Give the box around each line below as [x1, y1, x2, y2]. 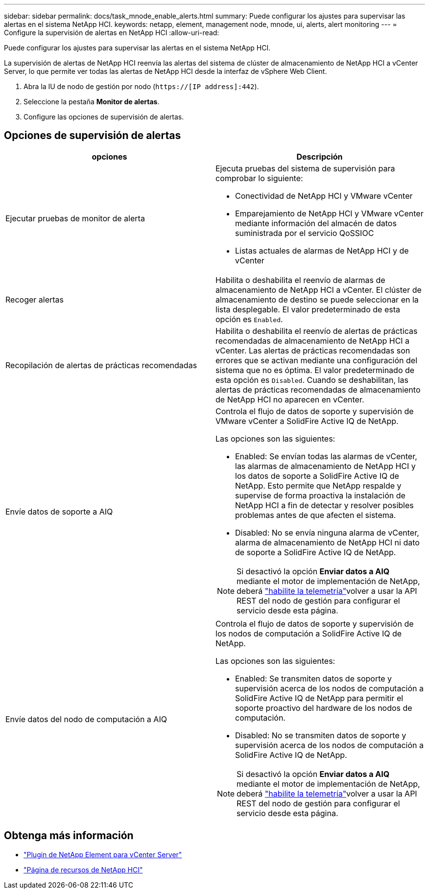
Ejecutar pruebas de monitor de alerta [5, 213, 145, 223]
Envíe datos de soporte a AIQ [5, 506, 113, 517]
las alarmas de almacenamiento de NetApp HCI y [235, 461, 416, 471]
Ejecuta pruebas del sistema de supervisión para [215, 163, 395, 173]
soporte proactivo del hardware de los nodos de [235, 703, 412, 713]
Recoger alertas [5, 294, 64, 305]
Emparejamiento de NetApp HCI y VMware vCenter [235, 208, 424, 218]
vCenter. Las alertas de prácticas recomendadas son [215, 345, 410, 355]
